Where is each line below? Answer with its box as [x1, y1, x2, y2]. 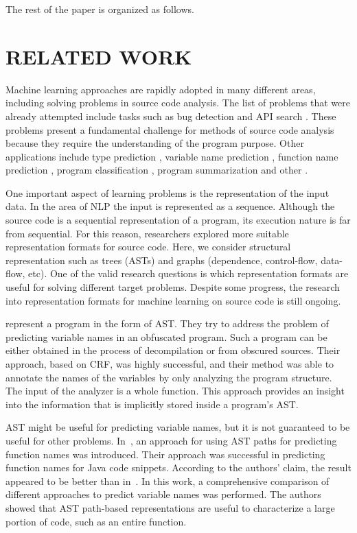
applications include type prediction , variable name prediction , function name [5, 149, 338, 163]
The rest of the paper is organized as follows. [5, 2, 194, 16]
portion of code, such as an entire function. [5, 514, 187, 528]
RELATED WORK [5, 42, 192, 70]
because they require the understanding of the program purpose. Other [5, 136, 304, 150]
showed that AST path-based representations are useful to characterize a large [5, 500, 335, 514]
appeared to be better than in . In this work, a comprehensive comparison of [5, 473, 330, 488]
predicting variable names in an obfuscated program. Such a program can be [5, 329, 327, 344]
